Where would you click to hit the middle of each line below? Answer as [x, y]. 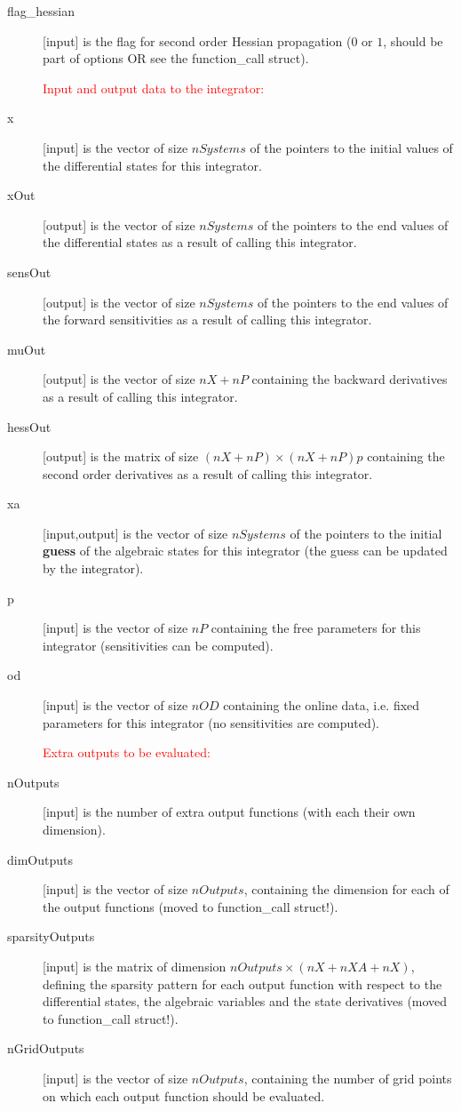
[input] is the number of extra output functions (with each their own [229, 812]
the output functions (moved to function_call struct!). [191, 906]
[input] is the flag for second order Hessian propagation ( [197, 40]
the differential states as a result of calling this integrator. [200, 242]
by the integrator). [93, 568]
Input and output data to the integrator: [154, 88]
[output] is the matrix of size [121, 456]
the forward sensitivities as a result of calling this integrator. [207, 320]
